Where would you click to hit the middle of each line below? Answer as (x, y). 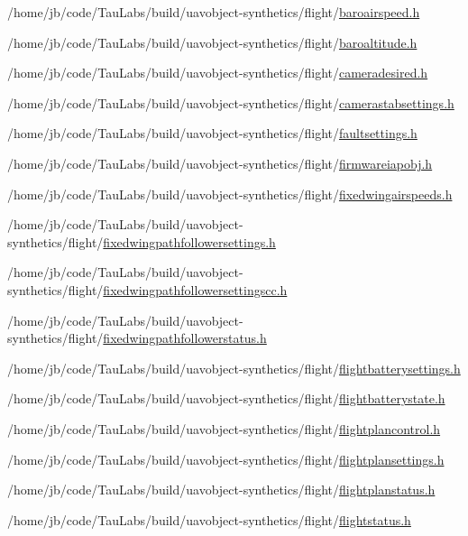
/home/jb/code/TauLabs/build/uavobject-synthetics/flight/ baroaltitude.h (212, 42)
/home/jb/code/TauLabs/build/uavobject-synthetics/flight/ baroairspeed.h (214, 12)
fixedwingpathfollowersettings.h (189, 241)
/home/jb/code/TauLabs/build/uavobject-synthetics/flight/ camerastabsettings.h (231, 102)
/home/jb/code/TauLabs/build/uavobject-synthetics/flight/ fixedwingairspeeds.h (230, 194)
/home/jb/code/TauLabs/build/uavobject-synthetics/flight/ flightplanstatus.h (221, 490)
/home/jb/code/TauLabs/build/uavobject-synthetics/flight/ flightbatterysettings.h (234, 368)
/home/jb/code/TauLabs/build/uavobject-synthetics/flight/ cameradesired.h (218, 73)
